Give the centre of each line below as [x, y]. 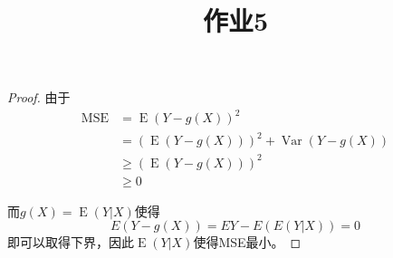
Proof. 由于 [39, 97]
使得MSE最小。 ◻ [247, 242]
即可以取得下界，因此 [71, 242]
